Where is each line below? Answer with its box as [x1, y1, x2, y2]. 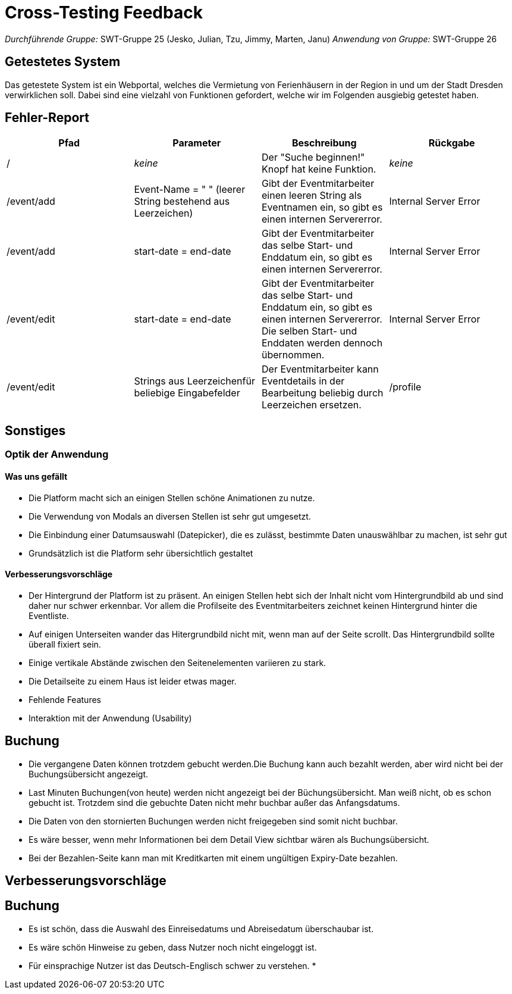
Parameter [172, 137, 221, 149]
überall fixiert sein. [29, 639, 101, 649]
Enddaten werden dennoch [262, 337, 383, 349]
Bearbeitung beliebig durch [262, 387, 384, 399]
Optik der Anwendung [5, 448, 109, 461]
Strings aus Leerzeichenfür [134, 375, 255, 387]
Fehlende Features [29, 694, 101, 705]
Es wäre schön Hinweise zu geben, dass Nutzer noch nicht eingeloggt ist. [29, 942, 317, 952]
